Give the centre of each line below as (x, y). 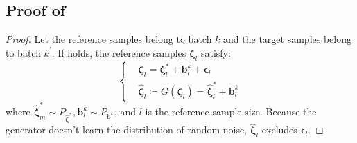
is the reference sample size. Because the (231, 111)
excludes (279, 130)
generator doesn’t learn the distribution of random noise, (127, 130)
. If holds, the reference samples (119, 52)
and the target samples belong (287, 39)
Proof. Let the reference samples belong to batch (109, 39)
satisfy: (216, 52)
